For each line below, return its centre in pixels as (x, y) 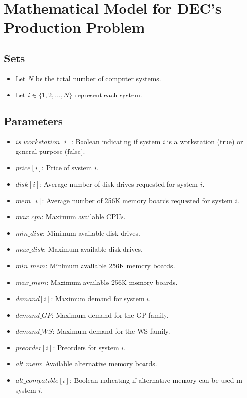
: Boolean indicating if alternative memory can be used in (156, 380)
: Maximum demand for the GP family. (110, 314)
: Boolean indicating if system (116, 142)
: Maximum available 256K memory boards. (112, 282)
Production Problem (74, 27)
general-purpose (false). (50, 151)
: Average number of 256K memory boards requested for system (137, 200)
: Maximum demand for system (98, 298)
